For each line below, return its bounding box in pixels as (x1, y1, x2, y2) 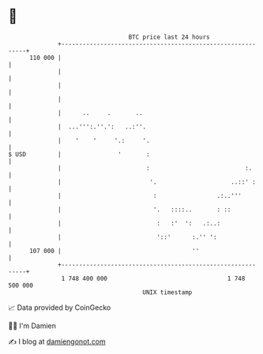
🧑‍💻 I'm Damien (8, 321, 57, 330)
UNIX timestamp (142, 288, 193, 296)
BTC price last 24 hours (128, 33, 211, 41)
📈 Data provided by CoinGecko (8, 303, 111, 312)
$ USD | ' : (8, 150, 150, 158)
